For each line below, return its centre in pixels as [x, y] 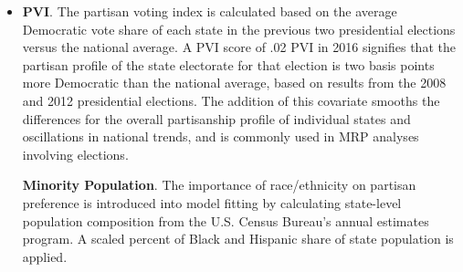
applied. [45, 256]
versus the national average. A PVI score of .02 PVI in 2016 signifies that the [239, 47]
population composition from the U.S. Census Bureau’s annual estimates [226, 220]
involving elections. [75, 154]
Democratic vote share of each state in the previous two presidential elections [239, 29]
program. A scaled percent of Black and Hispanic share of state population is [238, 239]
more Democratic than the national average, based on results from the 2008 [234, 83]
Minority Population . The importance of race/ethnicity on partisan [219, 185]
